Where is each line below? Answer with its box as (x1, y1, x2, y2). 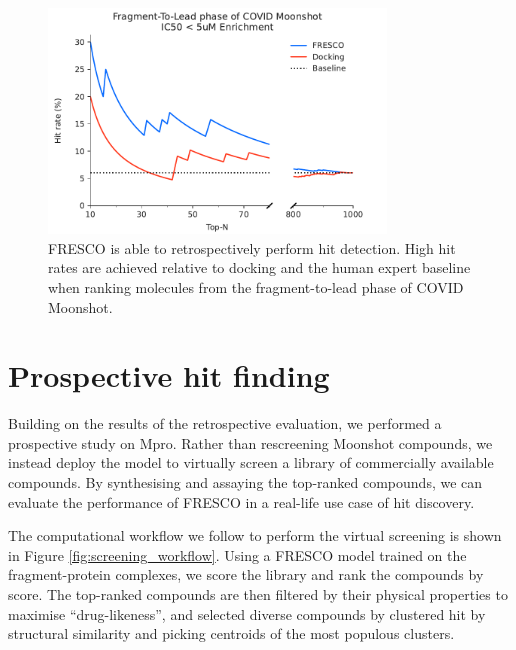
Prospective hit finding (8, 355, 330, 396)
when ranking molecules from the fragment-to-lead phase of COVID (48, 276, 464, 297)
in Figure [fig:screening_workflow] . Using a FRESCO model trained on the (8, 544, 467, 565)
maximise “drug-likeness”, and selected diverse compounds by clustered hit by (8, 603, 486, 624)
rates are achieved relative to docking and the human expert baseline (48, 257, 471, 278)
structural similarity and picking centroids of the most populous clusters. (8, 623, 455, 644)
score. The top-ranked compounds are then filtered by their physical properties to (8, 583, 508, 604)
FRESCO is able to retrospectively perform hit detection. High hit (48, 237, 456, 258)
